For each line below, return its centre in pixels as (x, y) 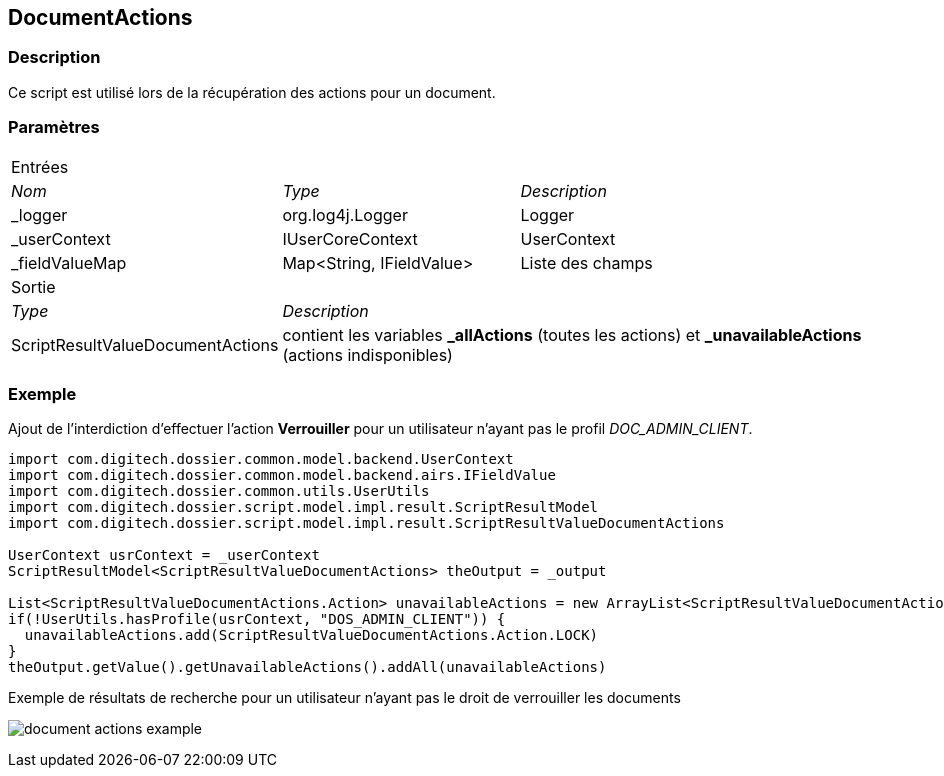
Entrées (40, 166)
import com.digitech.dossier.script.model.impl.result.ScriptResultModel (303, 507)
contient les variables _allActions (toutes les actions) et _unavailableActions (572, 334)
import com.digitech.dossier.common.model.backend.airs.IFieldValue (282, 475)
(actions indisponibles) (367, 354)
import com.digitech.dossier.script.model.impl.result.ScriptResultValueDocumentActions (366, 523)
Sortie (33, 286)
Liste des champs (586, 262)
